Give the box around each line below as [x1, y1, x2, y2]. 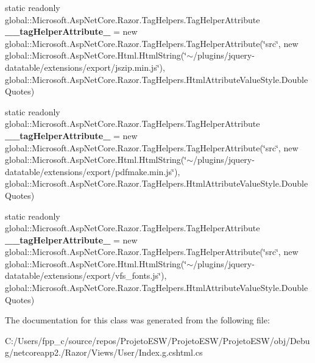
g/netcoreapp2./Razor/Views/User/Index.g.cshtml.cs [5, 346, 203, 359]
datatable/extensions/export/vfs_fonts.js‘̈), [5, 269, 167, 282]
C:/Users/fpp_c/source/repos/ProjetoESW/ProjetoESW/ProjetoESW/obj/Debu [5, 334, 310, 347]
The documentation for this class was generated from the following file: [5, 314, 270, 326]
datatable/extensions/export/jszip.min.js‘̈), [5, 60, 165, 73]
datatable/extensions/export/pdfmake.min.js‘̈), [5, 165, 180, 178]
